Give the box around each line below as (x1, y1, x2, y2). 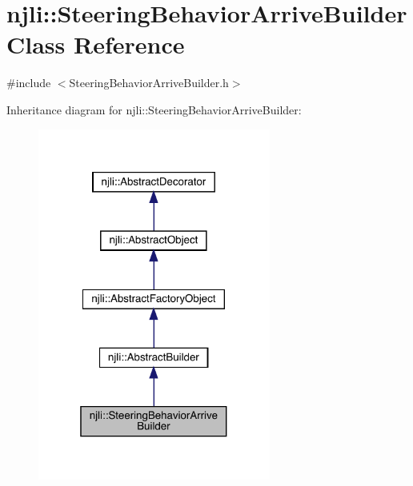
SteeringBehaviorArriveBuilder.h (69, 74, 229, 91)
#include (6, 74, 51, 91)
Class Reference (6, 28, 185, 61)
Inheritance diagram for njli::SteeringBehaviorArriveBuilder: (6, 101, 302, 118)
